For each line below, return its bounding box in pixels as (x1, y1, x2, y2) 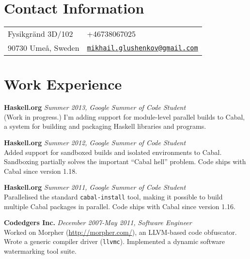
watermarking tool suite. (4, 246, 77, 256)
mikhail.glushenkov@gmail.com (87, 44, 198, 52)
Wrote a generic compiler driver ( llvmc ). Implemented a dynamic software (4, 236, 225, 246)
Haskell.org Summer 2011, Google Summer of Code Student (4, 182, 186, 192)
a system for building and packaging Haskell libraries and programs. (4, 121, 206, 131)
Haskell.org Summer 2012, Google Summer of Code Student (4, 137, 186, 148)
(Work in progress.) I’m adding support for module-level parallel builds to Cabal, (4, 111, 245, 122)
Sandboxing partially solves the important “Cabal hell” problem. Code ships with (4, 156, 246, 167)
